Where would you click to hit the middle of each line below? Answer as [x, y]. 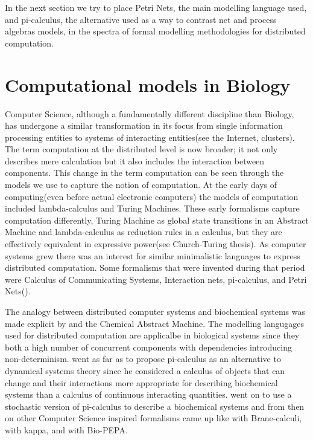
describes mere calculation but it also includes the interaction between [135, 160]
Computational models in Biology [148, 84]
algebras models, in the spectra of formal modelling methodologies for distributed [155, 31]
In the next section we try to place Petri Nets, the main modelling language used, [156, 7]
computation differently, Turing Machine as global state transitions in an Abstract [157, 220]
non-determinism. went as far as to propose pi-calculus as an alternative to [143, 359]
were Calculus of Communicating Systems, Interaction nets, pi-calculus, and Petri [156, 279]
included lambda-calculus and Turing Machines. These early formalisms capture [152, 208]
